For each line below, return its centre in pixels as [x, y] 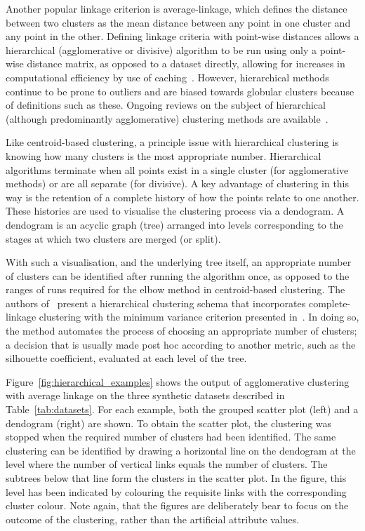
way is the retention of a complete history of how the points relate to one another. [182, 197]
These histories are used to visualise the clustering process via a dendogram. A [175, 211]
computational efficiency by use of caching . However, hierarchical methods [167, 77]
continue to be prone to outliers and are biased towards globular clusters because [180, 91]
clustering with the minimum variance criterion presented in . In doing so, [199, 317]
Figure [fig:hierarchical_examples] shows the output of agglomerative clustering [178, 381]
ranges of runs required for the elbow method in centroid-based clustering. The [175, 289]
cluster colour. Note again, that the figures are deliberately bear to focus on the [177, 505]
